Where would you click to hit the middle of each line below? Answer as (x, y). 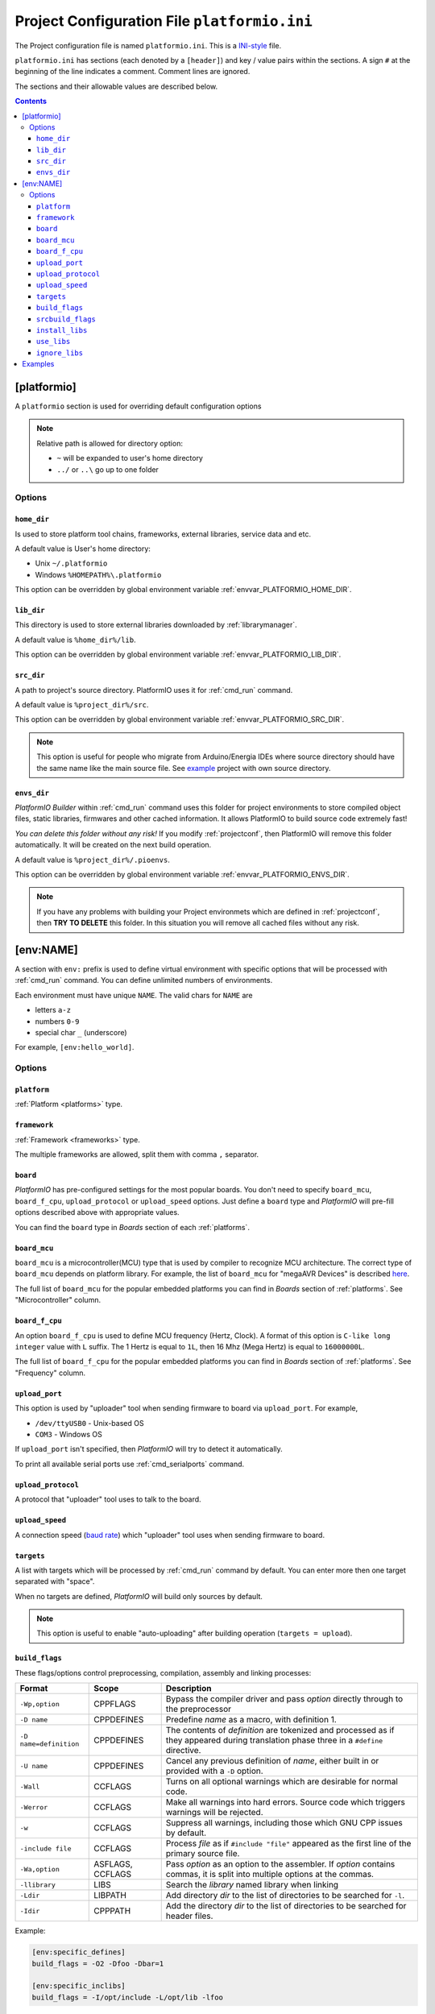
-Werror (34, 1807)
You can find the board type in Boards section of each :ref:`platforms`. (132, 1227)
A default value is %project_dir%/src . (82, 705)
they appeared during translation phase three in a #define (274, 1740)
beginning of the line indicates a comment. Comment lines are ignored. (133, 72)
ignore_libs (60, 353)
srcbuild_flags (66, 319)
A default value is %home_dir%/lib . (75, 640)
